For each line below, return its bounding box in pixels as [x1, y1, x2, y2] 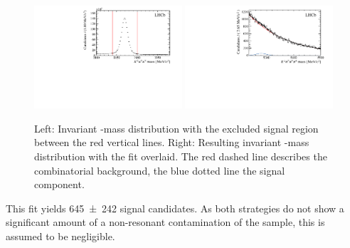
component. [34, 177, 85, 192]
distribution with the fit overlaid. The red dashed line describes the [34, 148, 327, 163]
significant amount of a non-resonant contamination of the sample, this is [6, 215, 325, 229]
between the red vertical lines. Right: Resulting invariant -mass [34, 135, 309, 150]
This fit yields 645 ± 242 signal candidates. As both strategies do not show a [6, 200, 344, 215]
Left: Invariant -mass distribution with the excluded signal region [34, 120, 319, 135]
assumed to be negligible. [6, 228, 115, 243]
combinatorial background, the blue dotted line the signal [34, 162, 285, 177]
